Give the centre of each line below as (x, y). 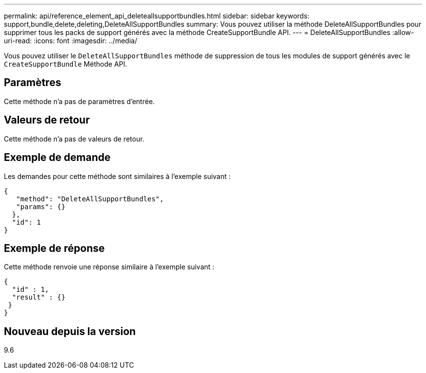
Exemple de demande (57, 158)
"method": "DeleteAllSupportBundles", (90, 199)
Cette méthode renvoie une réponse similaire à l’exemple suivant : (109, 267)
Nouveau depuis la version (70, 331)
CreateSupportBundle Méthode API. (66, 64)
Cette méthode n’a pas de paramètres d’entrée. (80, 101)
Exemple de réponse (54, 248)
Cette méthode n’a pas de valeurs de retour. (74, 139)
